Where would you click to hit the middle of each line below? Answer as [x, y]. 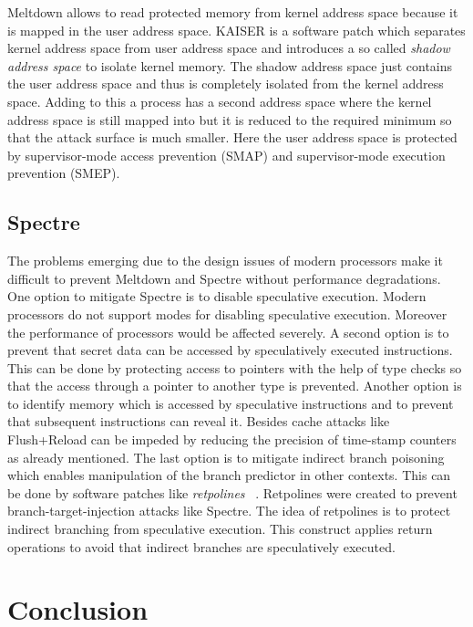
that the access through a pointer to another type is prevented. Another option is [235, 386]
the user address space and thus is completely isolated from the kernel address [226, 84]
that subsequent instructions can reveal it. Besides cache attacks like [199, 421]
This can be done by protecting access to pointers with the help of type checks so [235, 367]
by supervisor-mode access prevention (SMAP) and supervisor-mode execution [226, 155]
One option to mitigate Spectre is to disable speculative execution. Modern [217, 296]
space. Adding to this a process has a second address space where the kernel [220, 101]
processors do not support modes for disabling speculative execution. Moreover [227, 313]
